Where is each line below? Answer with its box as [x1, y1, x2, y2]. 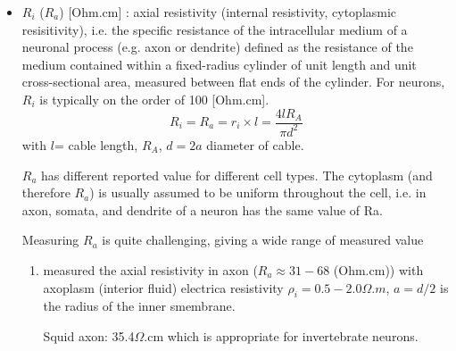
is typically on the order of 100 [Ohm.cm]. [39, 89, 269, 108]
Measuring [21, 230, 79, 249]
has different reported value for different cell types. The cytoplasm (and [41, 165, 433, 184]
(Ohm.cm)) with [333, 260, 424, 279]
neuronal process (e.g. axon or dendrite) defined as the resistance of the [21, 38, 413, 56]
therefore [21, 183, 70, 202]
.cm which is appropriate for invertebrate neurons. [144, 326, 419, 345]
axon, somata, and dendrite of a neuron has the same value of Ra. [21, 200, 383, 219]
